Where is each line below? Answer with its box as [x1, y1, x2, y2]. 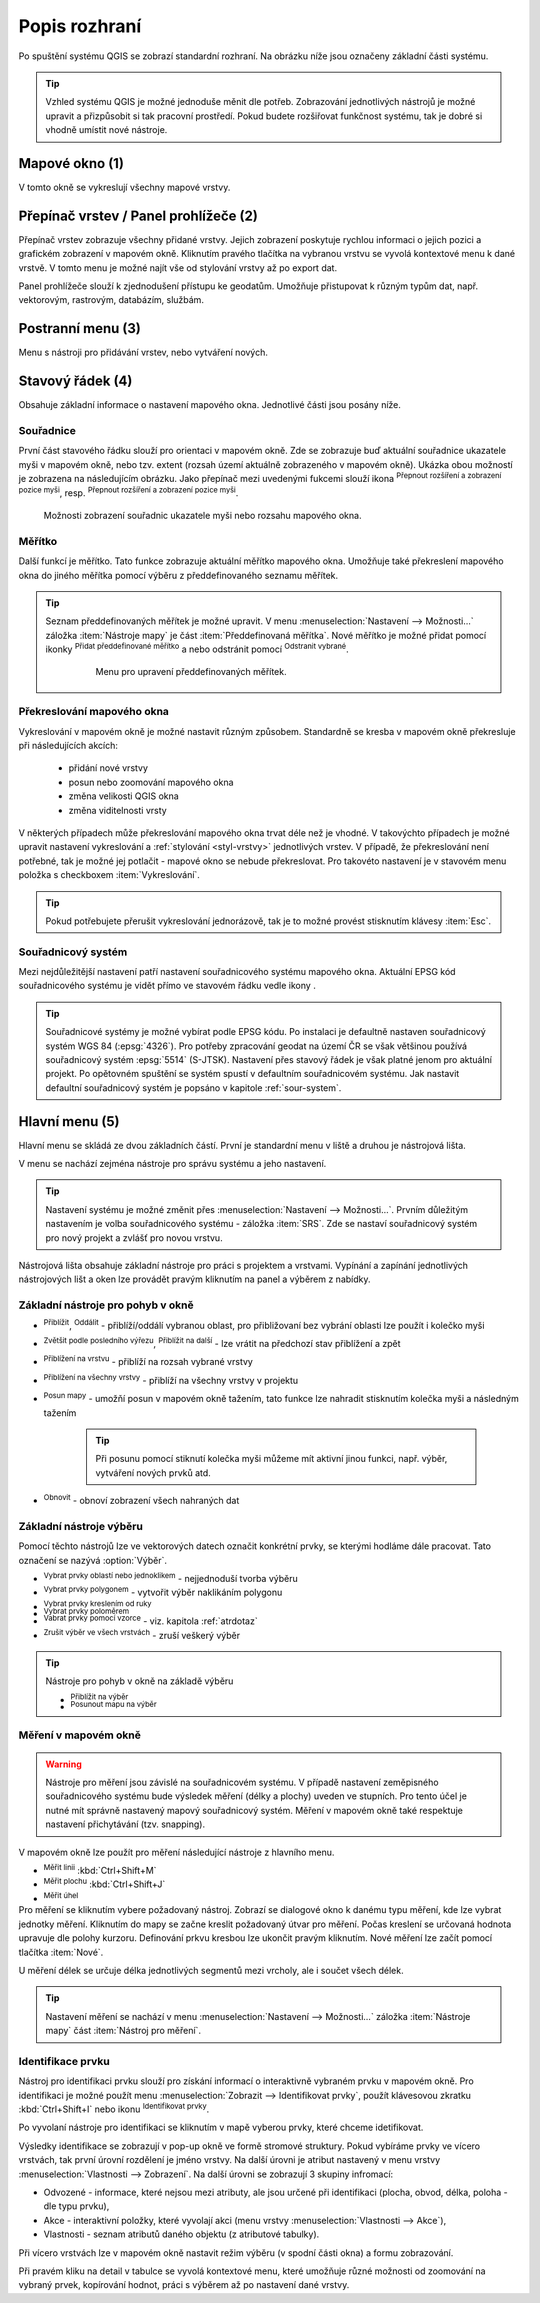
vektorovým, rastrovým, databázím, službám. [18, 294, 205, 306]
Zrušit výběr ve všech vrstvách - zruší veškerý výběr [43, 1627, 240, 1641]
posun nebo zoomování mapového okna [68, 776, 234, 788]
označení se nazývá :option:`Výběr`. [18, 1554, 167, 1566]
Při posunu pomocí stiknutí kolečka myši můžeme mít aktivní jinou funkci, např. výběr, [95, 1453, 448, 1465]
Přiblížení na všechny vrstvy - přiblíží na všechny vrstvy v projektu [43, 1373, 299, 1386]
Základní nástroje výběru [18, 1519, 144, 1533]
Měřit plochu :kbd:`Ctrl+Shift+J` [43, 1876, 166, 1890]
